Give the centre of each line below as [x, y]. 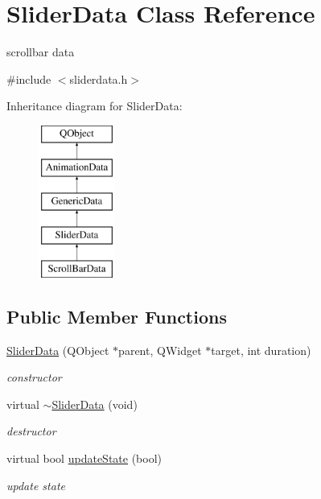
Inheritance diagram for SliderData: [95, 106]
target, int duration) [261, 350]
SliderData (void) [95, 404]
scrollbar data [41, 52]
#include [29, 78]
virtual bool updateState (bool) [84, 458]
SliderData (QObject [58, 350]
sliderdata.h [99, 78]
